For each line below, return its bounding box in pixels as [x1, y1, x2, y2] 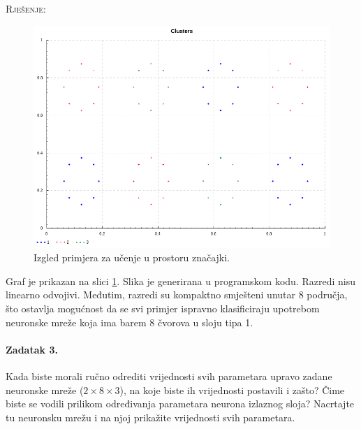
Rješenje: [6, 1, 46, 15]
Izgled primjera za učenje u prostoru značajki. [34, 250, 230, 265]
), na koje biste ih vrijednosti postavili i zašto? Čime [119, 382, 345, 397]
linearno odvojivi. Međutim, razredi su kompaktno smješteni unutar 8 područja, [6, 287, 348, 302]
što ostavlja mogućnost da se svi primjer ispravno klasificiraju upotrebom [6, 300, 320, 315]
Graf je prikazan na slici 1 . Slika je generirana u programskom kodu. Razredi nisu [6, 273, 355, 288]
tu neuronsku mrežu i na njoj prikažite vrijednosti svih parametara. [6, 409, 295, 424]
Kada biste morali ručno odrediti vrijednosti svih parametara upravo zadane [6, 368, 332, 383]
